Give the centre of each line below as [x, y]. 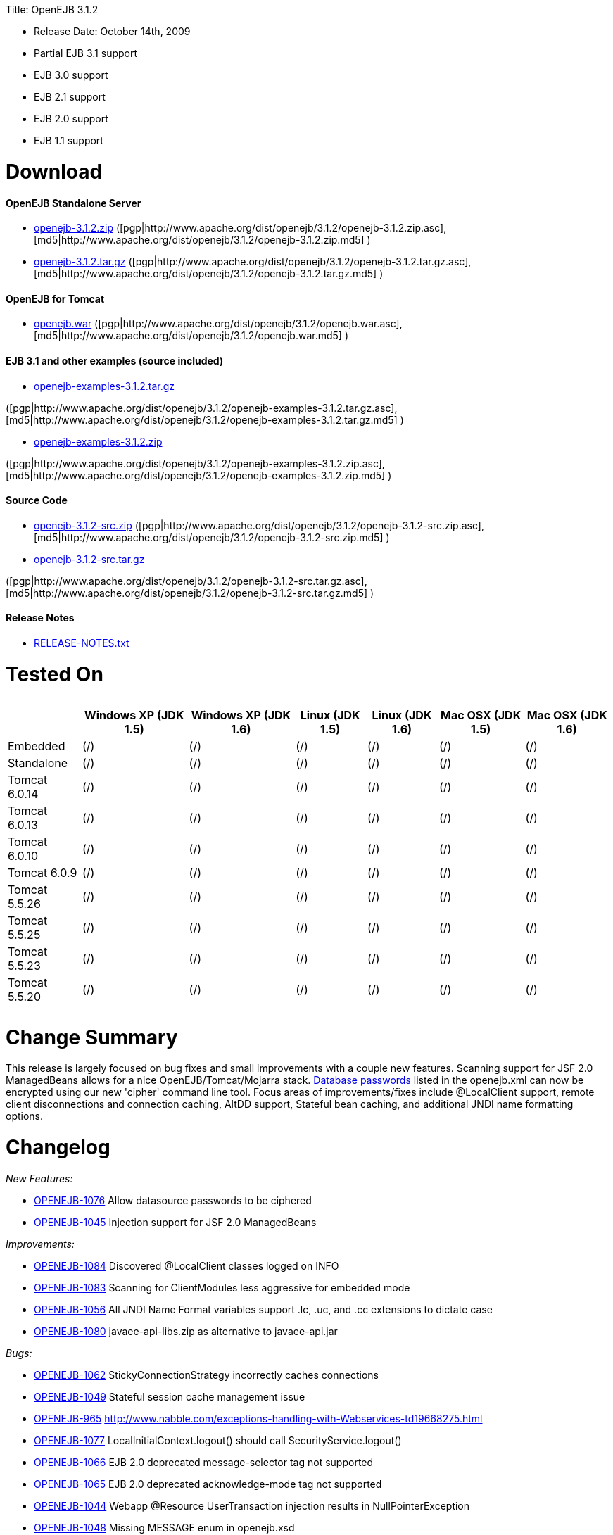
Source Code [37, 500]
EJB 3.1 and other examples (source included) [115, 360]
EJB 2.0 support [71, 119]
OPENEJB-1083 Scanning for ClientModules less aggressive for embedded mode [222, 1287]
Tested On [55, 674]
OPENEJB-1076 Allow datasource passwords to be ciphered [173, 1200]
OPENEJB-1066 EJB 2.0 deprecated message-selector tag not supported [204, 1462]
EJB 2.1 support [70, 97]
